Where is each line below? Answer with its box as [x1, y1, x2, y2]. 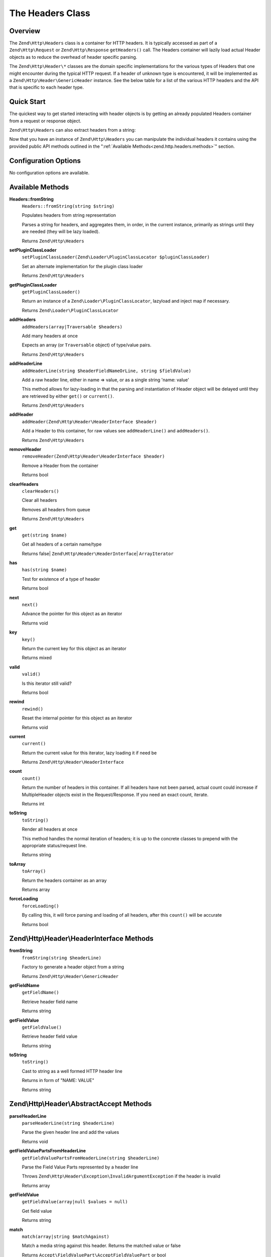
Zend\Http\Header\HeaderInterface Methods [9, 934, 154, 943]
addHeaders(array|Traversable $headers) [22, 324, 123, 329]
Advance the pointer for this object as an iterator [22, 611, 122, 617]
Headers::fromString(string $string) [22, 204, 115, 209]
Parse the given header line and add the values [22, 1129, 119, 1135]
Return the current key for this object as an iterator [22, 646, 126, 651]
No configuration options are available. [9, 169, 90, 175]
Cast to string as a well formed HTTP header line [22, 1068, 122, 1074]
